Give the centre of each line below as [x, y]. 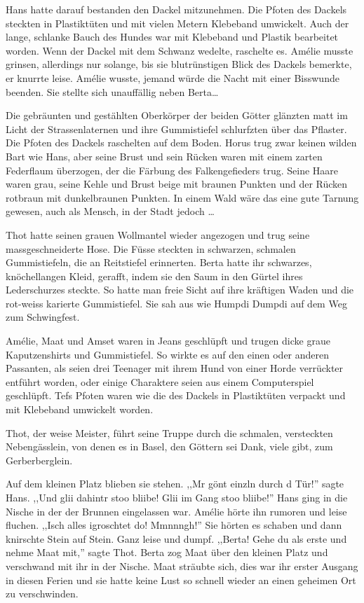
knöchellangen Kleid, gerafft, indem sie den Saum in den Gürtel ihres [154, 276]
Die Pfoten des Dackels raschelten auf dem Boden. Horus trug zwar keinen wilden [181, 143]
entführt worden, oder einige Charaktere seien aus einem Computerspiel [160, 381]
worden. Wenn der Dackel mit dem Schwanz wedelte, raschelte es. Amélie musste [180, 50]
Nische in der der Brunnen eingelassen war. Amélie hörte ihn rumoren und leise [176, 511]
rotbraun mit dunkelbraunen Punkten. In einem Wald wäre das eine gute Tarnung [182, 197]
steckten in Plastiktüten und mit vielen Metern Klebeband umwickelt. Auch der [177, 23]
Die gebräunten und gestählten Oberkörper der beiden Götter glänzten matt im [177, 115]
